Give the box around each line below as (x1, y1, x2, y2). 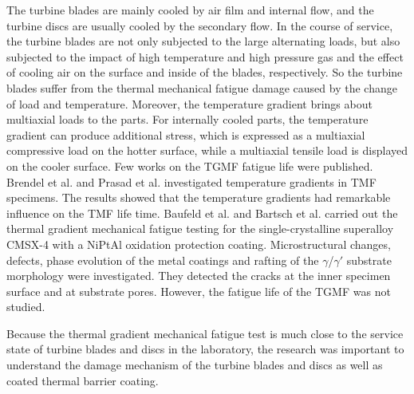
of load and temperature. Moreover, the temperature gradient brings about (6, 95, 373, 112)
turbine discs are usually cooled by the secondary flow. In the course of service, (6, 17, 393, 33)
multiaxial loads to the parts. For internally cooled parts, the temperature (6, 111, 369, 128)
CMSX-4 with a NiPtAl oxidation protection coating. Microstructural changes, (6, 235, 391, 252)
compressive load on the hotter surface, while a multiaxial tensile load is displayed (6, 142, 408, 159)
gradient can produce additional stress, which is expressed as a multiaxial (6, 126, 365, 143)
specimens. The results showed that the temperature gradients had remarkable (6, 189, 391, 206)
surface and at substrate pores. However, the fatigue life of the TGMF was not (6, 282, 391, 299)
